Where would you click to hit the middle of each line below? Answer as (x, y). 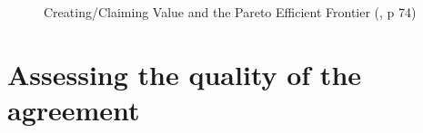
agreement (74, 109)
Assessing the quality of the (185, 74)
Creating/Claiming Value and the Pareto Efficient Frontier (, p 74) (230, 12)
